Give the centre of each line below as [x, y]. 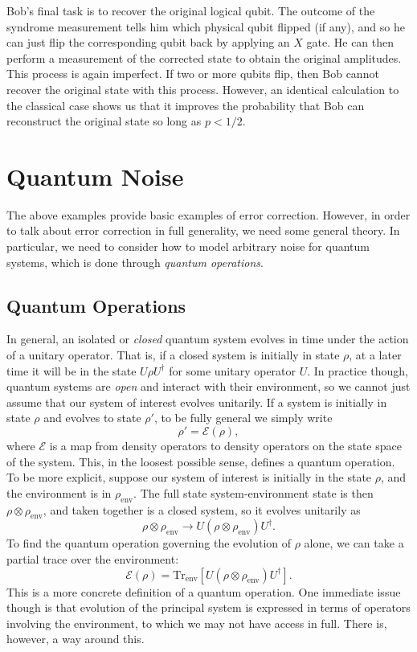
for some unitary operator [233, 370]
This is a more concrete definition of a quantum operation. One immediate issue [204, 591]
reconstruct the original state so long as [104, 121]
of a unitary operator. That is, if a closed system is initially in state [173, 355]
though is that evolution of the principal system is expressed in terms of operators [208, 607]
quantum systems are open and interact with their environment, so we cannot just [208, 386]
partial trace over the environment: [93, 558]
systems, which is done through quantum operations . [135, 262]
